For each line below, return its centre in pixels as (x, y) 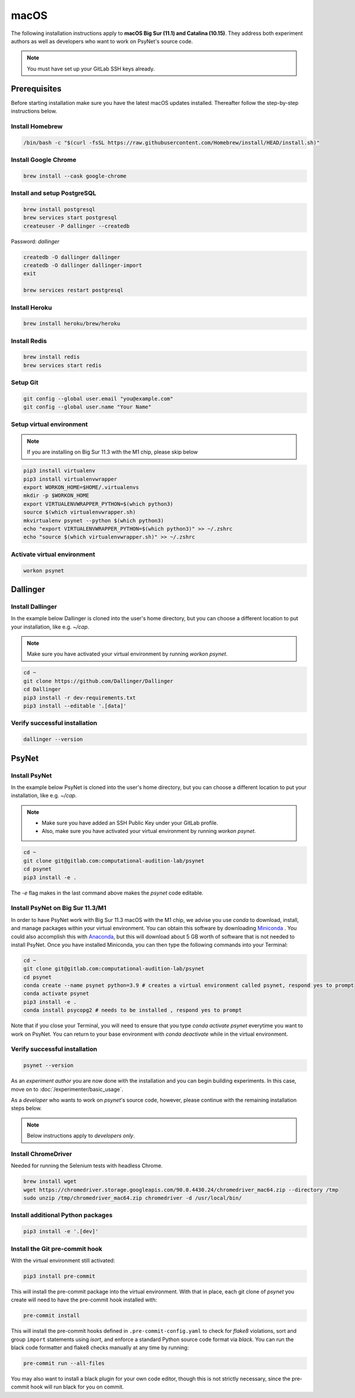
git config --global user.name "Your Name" (88, 407)
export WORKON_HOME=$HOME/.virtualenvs (81, 487)
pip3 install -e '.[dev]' (61, 1231)
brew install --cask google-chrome (75, 176)
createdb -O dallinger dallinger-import (83, 265)
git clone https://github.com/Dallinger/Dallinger (99, 681)
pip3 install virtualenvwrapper (70, 479)
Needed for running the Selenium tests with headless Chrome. (87, 1166)
